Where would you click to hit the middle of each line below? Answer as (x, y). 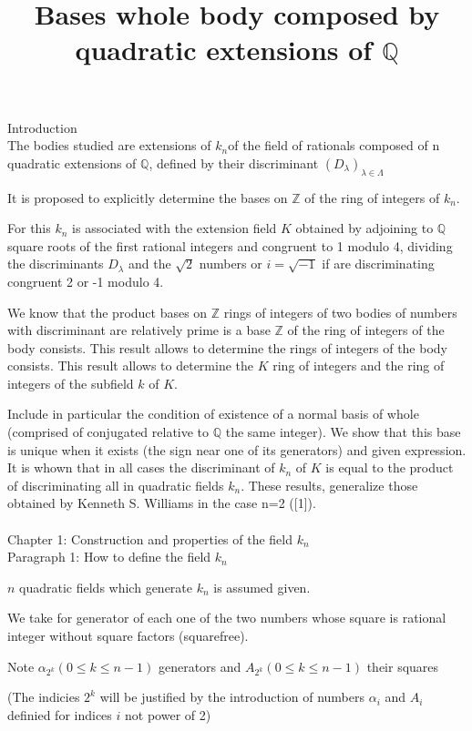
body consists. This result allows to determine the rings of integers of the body (227, 347)
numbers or (231, 264)
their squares (403, 666)
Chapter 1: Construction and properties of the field (150, 538)
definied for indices (60, 714)
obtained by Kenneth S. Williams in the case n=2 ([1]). (162, 503)
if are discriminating (378, 264)
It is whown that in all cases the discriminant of (141, 467)
